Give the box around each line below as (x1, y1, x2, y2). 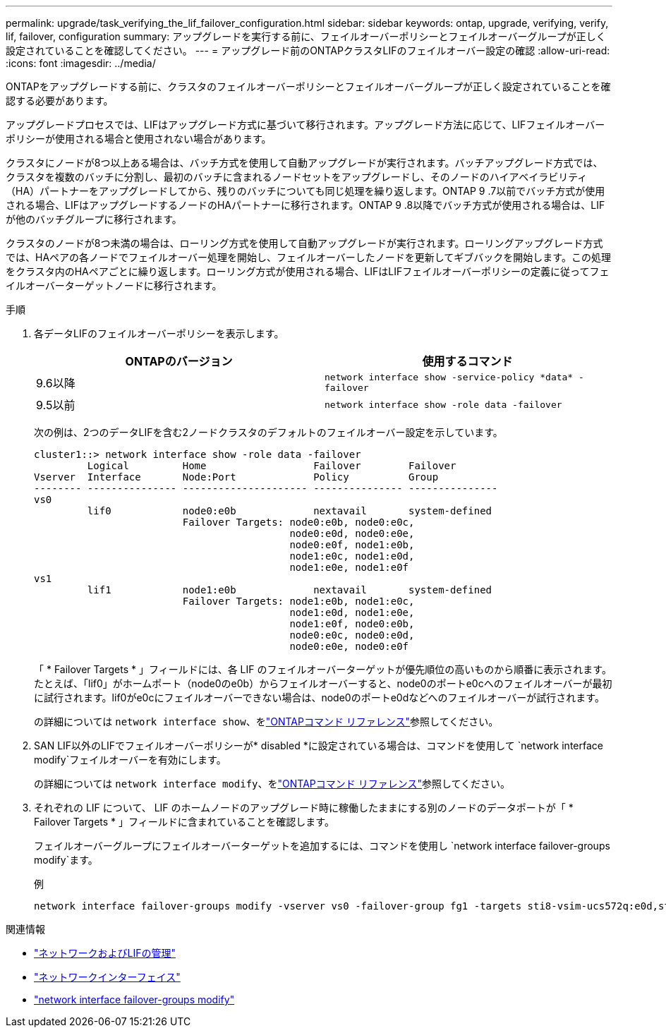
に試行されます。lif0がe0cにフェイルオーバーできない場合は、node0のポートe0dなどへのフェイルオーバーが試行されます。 (34, 691, 605, 703)
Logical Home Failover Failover (87, 460, 456, 471)
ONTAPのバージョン (125, 354, 233, 368)
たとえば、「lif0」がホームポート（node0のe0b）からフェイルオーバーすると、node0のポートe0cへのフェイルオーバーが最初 (34, 677, 612, 689)
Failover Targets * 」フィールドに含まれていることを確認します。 (34, 816, 334, 828)
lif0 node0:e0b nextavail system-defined (87, 505, 492, 516)
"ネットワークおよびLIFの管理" (34, 947, 176, 959)
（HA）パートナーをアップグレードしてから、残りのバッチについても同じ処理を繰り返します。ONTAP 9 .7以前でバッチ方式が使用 (6, 185, 605, 197)
